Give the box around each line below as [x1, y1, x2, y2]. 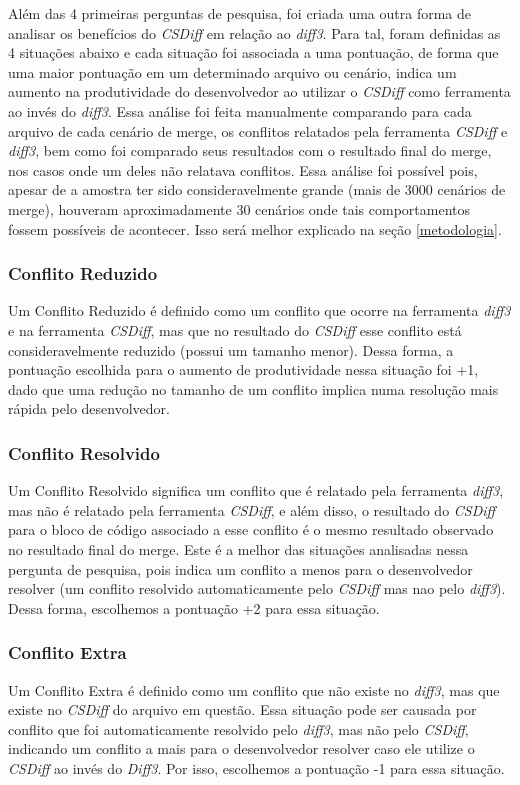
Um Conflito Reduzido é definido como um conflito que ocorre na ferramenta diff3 [8, 300, 511, 321]
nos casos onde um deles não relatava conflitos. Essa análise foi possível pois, [8, 159, 478, 180]
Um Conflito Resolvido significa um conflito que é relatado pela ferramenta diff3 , [8, 480, 504, 501]
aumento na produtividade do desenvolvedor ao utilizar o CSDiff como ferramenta [8, 81, 511, 102]
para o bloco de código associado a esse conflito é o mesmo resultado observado [8, 519, 494, 540]
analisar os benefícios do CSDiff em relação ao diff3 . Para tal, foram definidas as [8, 22, 501, 43]
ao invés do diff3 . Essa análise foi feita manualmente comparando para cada [8, 100, 472, 121]
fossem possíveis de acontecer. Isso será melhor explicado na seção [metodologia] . [8, 218, 502, 239]
